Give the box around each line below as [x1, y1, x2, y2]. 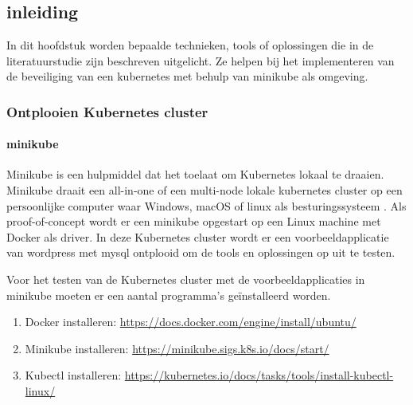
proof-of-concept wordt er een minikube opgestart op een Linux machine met [6, 213, 381, 230]
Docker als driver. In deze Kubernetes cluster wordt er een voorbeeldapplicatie [6, 228, 389, 245]
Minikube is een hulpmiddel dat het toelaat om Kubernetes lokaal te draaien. [6, 166, 384, 183]
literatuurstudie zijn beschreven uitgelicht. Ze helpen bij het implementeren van [6, 52, 395, 69]
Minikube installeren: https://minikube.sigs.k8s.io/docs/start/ [25, 340, 329, 356]
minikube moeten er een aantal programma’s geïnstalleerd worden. [6, 286, 331, 303]
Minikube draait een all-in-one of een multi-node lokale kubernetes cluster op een [6, 182, 403, 199]
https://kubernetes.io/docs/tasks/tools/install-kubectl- [124, 367, 394, 383]
